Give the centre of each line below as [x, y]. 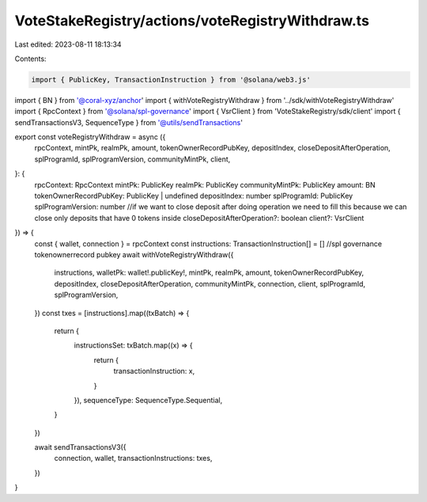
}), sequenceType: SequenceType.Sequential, [148, 400]
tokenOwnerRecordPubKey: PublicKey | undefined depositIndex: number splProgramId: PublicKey [194, 196]
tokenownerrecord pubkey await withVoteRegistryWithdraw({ [134, 254]
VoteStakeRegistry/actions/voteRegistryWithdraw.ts [192, 21]
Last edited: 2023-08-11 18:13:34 [68, 44]
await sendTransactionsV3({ [80, 447]
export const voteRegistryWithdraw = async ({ [90, 137]
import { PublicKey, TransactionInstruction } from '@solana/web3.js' [171, 80]
